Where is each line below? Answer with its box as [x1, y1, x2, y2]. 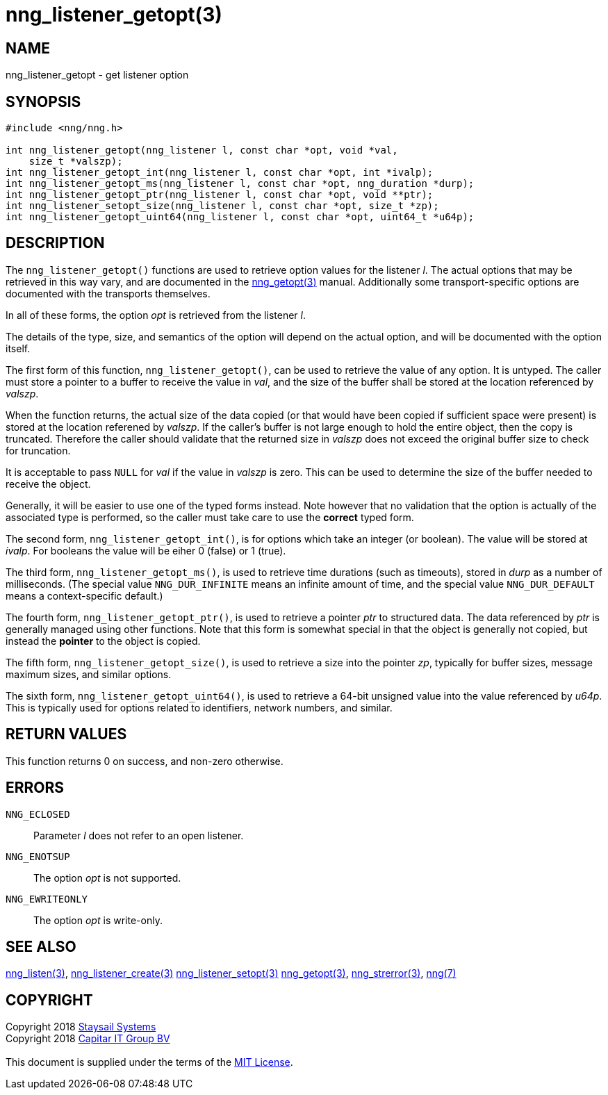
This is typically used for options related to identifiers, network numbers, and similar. [6, 701, 393, 714]
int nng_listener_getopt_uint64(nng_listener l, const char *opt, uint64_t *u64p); [6, 211, 475, 223]
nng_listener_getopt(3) [6, 3, 222, 26]
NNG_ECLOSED [6, 808, 70, 820]
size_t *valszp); [28, 156, 123, 167]
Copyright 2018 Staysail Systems [6, 1021, 156, 1033]
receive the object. [6, 477, 91, 490]
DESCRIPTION [6, 234, 105, 252]
